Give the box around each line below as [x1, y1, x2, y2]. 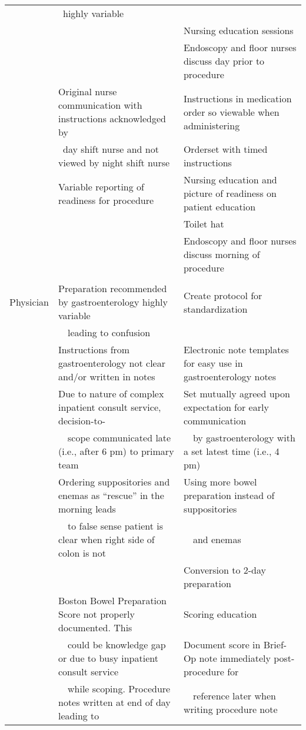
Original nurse [58, 85, 117, 98]
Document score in [183, 638, 261, 651]
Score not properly [58, 607, 135, 621]
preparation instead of [183, 488, 275, 502]
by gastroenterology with [192, 431, 295, 444]
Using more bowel [183, 475, 257, 488]
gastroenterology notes [183, 370, 277, 383]
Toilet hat [183, 217, 224, 230]
